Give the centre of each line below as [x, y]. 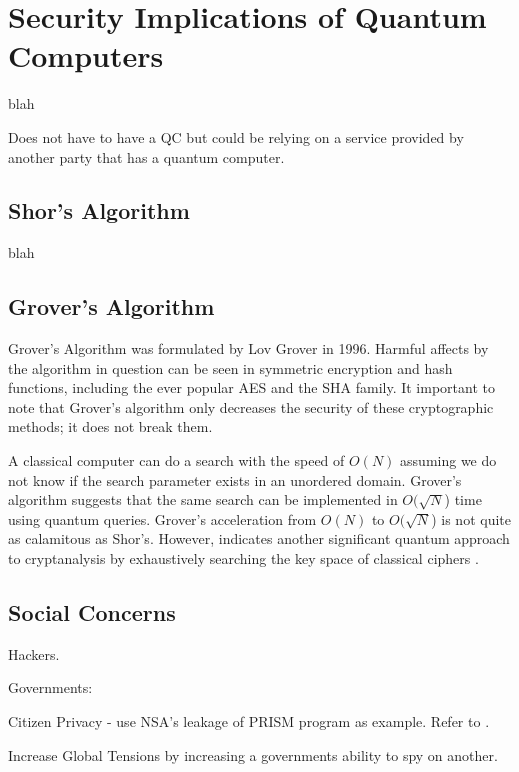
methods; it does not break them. [110, 426]
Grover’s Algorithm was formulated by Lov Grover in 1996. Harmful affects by [248, 348]
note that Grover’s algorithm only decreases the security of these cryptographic [251, 406]
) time [463, 499]
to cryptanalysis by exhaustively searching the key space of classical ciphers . [243, 558]
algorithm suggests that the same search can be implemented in [203, 499]
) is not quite [471, 518]
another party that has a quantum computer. [146, 156]
